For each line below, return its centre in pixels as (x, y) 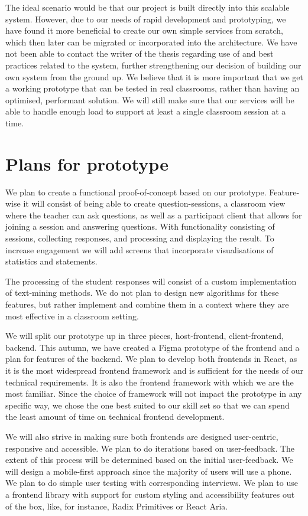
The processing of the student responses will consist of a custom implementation (151, 281)
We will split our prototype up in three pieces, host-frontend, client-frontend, (145, 336)
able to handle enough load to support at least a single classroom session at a (146, 111)
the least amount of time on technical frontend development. (115, 417)
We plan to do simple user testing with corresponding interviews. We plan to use (152, 483)
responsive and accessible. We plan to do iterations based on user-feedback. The (150, 448)
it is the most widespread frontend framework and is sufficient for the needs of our (154, 370)
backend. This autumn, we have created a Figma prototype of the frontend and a (153, 347)
